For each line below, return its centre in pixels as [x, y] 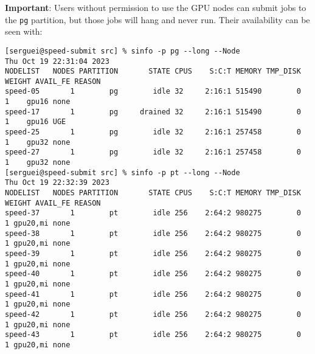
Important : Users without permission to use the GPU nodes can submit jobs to [156, 7]
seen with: [24, 31]
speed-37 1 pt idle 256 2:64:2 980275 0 [153, 213]
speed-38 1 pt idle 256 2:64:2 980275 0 [153, 233]
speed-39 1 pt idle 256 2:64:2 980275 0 [153, 253]
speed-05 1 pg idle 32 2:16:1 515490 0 [153, 92]
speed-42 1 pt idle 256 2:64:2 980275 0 [153, 314]
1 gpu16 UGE [36, 122]
